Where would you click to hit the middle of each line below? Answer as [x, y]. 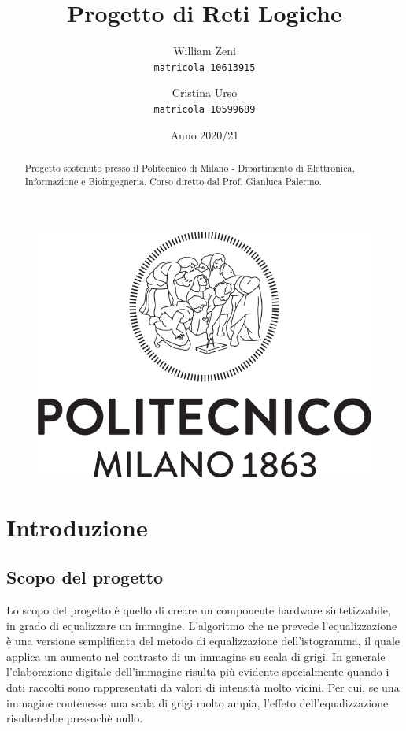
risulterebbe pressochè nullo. [75, 718]
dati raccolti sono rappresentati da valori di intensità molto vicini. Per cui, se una [203, 687]
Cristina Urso [205, 93]
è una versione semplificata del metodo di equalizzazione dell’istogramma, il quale [203, 641]
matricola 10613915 [205, 67]
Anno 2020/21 [205, 134]
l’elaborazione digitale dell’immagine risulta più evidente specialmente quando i [198, 672]
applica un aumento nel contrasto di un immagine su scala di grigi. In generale [196, 656]
